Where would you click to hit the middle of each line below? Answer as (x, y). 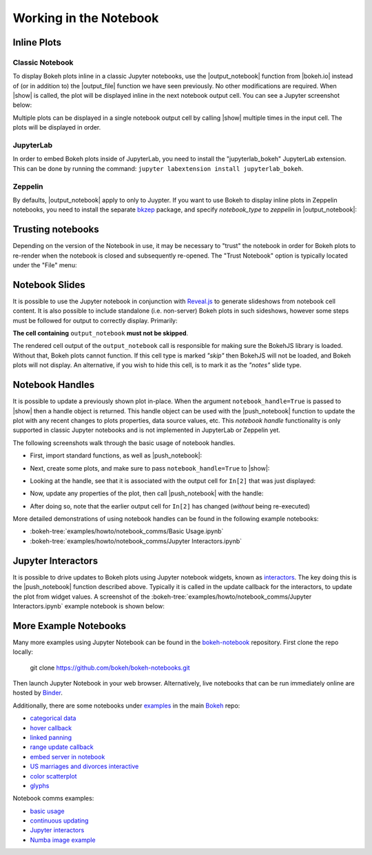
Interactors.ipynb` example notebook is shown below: (89, 606)
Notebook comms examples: (53, 799)
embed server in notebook (68, 756)
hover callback (51, 728)
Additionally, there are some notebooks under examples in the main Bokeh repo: (126, 705)
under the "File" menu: (45, 265)
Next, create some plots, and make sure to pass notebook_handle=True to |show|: (150, 468)
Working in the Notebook (86, 18)
